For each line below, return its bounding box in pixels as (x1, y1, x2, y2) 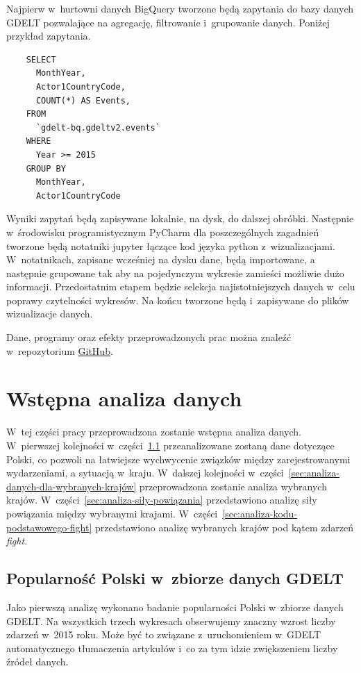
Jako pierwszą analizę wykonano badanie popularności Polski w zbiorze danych (6, 599, 344, 614)
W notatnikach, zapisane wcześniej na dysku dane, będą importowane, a (6, 252, 315, 267)
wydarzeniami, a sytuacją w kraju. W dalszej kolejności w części (6, 465, 284, 480)
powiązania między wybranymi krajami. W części (6, 506, 218, 520)
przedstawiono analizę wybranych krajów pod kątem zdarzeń (95, 520, 354, 534)
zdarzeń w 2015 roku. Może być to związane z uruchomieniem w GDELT (6, 627, 321, 642)
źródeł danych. (6, 654, 69, 669)
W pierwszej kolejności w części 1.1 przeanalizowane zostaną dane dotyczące (6, 438, 335, 452)
